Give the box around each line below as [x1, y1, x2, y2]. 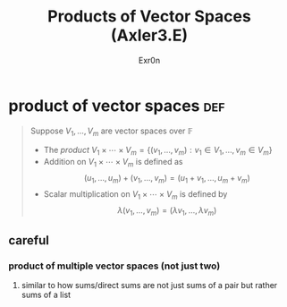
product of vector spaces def [8, 96, 225, 115]
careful [8, 233, 50, 248]
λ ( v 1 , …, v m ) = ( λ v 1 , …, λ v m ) [117, 204, 217, 217]
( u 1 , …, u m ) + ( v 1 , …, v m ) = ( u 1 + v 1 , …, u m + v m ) [83, 173, 251, 185]
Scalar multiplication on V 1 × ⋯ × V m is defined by [43, 188, 228, 201]
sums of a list [21, 289, 72, 301]
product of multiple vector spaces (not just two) [8, 260, 221, 272]
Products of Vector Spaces [47, 6, 251, 27]
